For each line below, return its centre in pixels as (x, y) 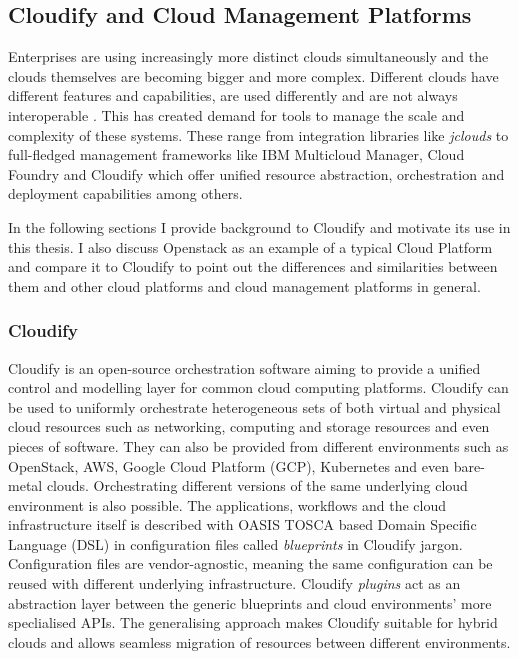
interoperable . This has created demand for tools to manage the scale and (236, 114)
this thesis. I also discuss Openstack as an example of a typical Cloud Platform (250, 246)
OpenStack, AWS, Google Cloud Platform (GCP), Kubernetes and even (229, 465)
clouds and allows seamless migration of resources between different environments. (259, 641)
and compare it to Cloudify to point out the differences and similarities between (253, 266)
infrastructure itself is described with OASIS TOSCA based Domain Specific (242, 524)
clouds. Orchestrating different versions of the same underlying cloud (257, 485)
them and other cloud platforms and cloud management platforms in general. (244, 285)
